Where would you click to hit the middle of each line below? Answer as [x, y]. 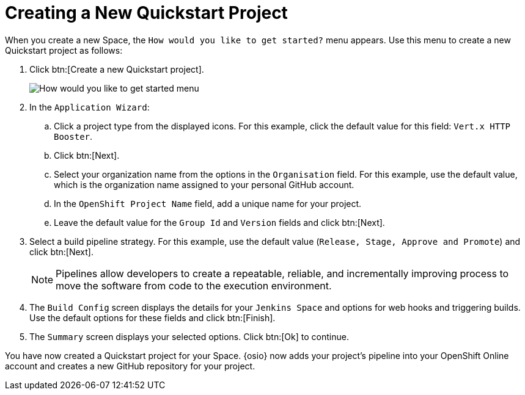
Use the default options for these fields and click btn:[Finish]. [152, 317]
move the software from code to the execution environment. [194, 285]
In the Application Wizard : [90, 107]
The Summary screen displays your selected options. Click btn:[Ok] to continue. [189, 336]
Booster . [73, 136]
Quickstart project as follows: [64, 50]
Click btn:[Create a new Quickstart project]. [117, 69]
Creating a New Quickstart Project [146, 13]
